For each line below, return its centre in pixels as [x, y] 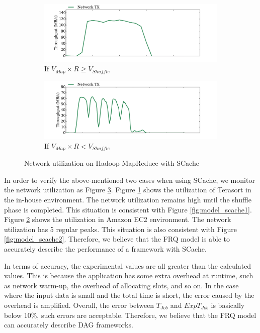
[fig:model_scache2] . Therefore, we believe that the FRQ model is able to [117, 239]
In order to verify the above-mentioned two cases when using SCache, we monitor [129, 180]
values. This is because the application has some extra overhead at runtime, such [129, 275]
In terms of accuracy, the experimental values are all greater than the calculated [128, 265]
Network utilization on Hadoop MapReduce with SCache [112, 163]
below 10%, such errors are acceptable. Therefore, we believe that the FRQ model [130, 315]
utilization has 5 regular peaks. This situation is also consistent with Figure [120, 229]
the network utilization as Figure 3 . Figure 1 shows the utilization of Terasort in [128, 190]
